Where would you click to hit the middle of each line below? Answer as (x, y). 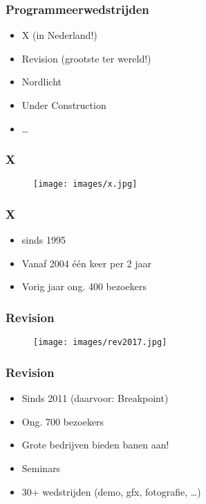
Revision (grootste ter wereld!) (86, 58)
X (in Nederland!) (59, 35)
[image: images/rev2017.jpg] (100, 343)
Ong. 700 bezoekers (63, 421)
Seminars (41, 468)
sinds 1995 (44, 240)
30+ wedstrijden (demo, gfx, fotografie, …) (111, 491)
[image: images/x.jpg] (85, 184)
